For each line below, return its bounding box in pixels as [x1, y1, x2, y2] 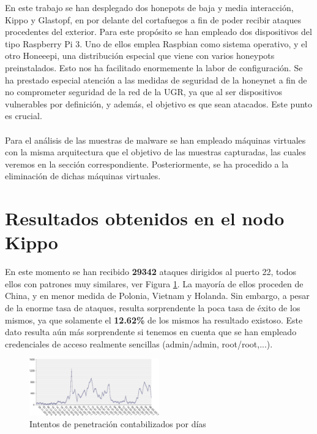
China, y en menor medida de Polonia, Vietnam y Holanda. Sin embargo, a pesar [5, 289, 310, 302]
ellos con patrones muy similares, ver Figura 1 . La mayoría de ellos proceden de [5, 277, 304, 290]
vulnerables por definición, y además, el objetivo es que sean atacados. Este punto [5, 97, 313, 110]
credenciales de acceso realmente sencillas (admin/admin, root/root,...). [5, 337, 273, 350]
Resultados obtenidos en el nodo [5, 206, 285, 231]
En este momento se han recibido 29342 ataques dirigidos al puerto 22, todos [5, 265, 297, 278]
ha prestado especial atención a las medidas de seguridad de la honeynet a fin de [5, 73, 307, 86]
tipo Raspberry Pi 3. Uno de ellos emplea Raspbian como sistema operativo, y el [5, 37, 308, 50]
